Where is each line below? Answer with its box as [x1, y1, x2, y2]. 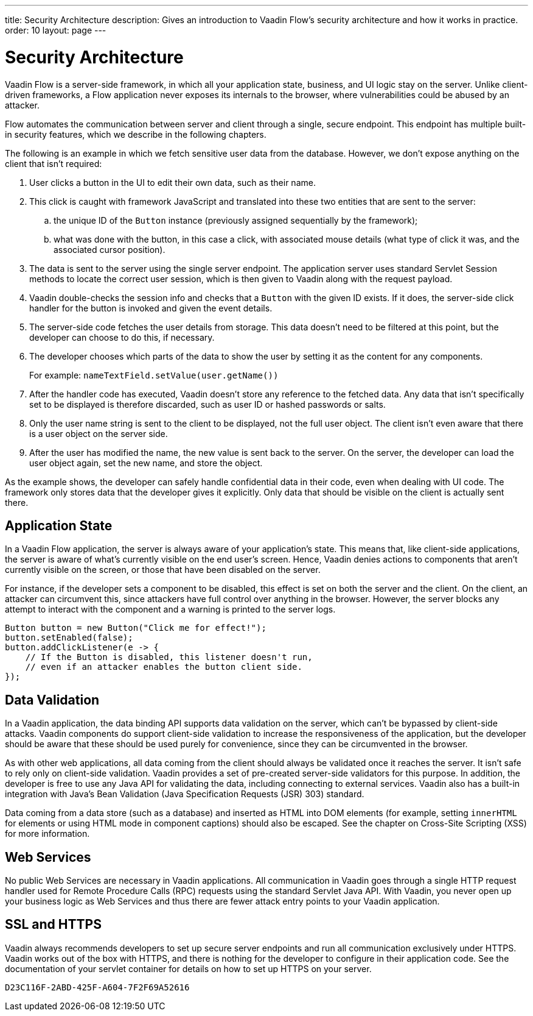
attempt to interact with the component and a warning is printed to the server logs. [5, 604, 336, 615]
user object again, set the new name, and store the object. [29, 457, 263, 468]
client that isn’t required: [5, 158, 102, 169]
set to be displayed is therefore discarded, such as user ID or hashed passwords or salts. [29, 399, 386, 410]
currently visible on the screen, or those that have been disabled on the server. [5, 564, 321, 575]
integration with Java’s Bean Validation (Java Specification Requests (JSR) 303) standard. [5, 789, 364, 800]
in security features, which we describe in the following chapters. [5, 129, 266, 140]
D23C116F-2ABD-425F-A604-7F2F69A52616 [5, 982, 190, 992]
